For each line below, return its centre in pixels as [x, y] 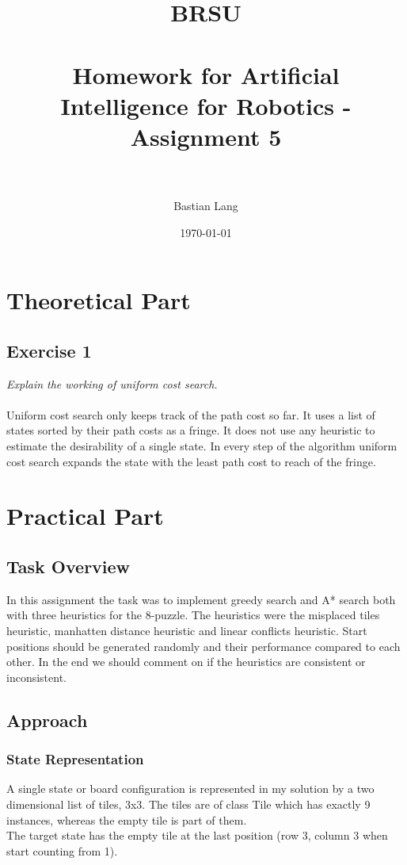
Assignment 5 [206, 136]
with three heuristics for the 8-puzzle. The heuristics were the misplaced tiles [193, 615]
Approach [47, 720]
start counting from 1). [62, 850]
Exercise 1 [49, 350]
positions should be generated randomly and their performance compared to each [203, 646]
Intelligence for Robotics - [206, 105]
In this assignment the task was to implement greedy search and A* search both [201, 599]
